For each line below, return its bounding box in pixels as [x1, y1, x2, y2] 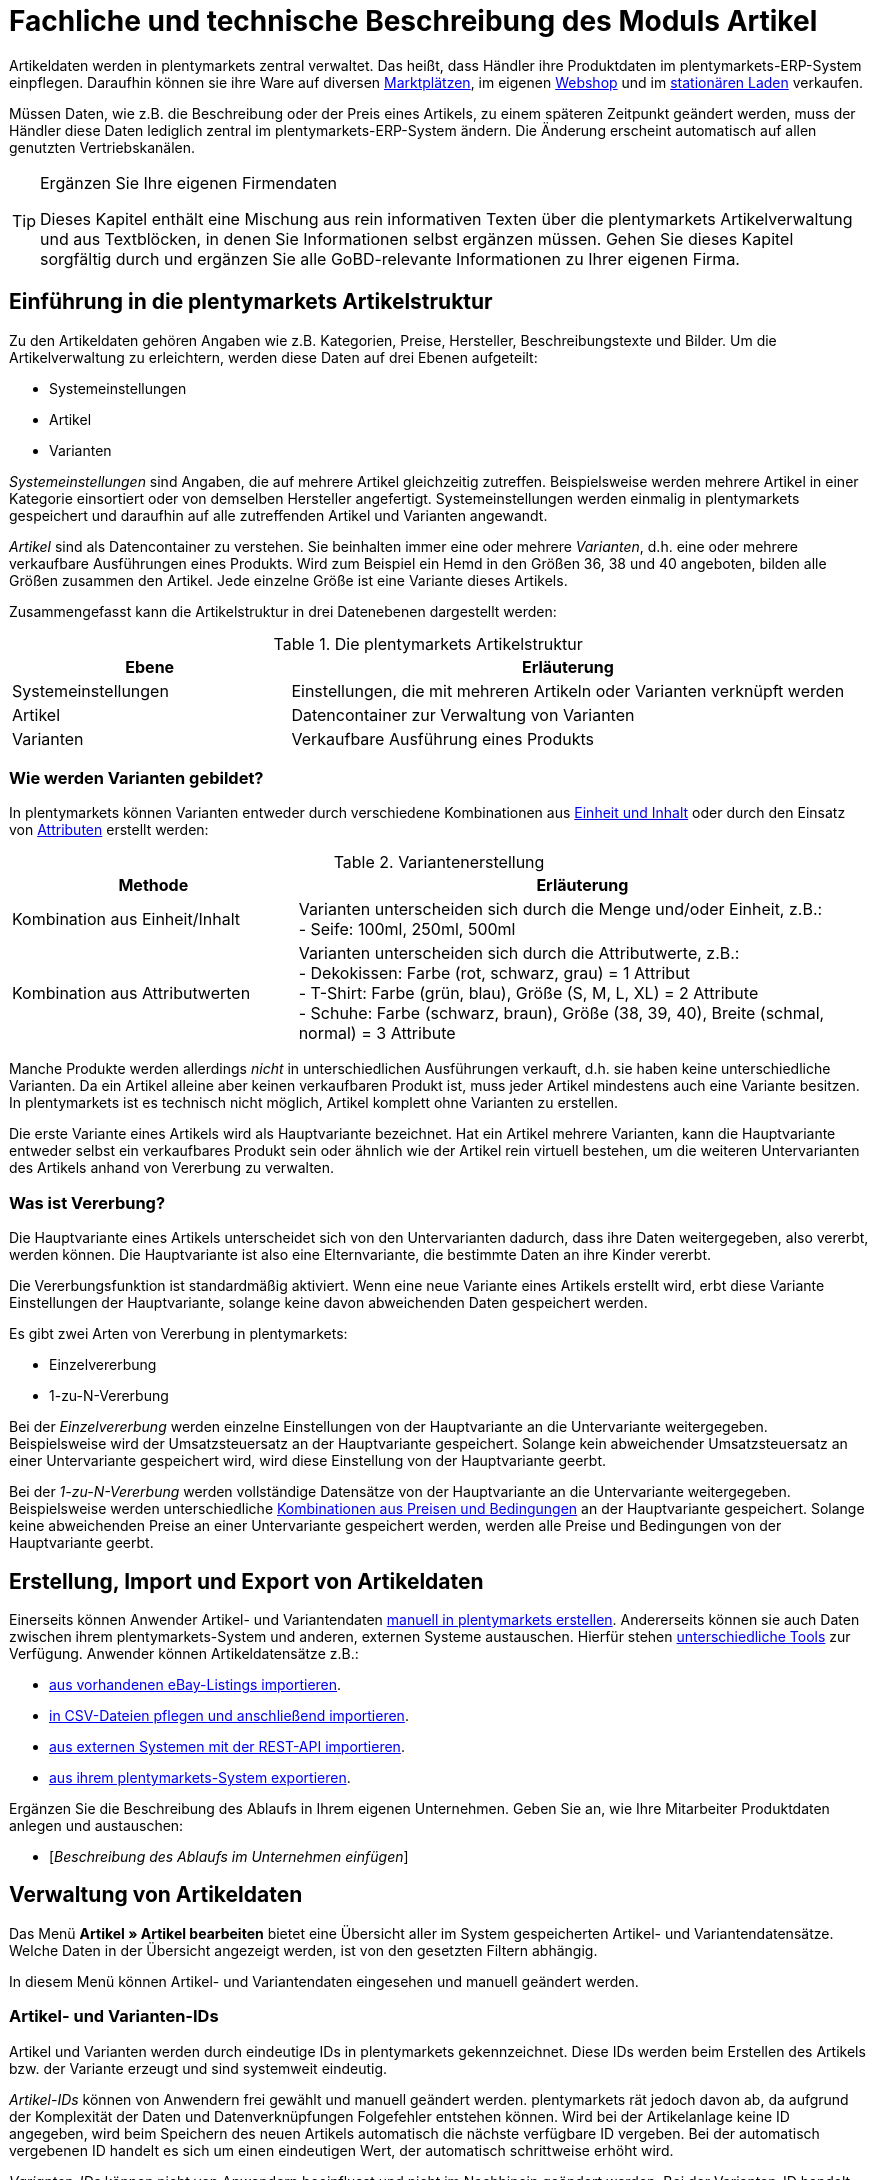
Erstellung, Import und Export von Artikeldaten [9, 1568, 484, 1594]
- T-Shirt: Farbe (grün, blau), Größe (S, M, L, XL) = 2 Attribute [298, 983, 759, 1004]
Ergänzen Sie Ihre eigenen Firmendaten [40, 172, 337, 193]
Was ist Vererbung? [9, 1192, 166, 1213]
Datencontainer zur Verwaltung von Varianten [291, 704, 635, 725]
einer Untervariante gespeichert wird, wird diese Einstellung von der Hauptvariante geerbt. [9, 1452, 607, 1470]
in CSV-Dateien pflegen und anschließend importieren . [49, 1706, 409, 1724]
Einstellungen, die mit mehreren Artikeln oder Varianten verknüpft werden [291, 680, 845, 701]
